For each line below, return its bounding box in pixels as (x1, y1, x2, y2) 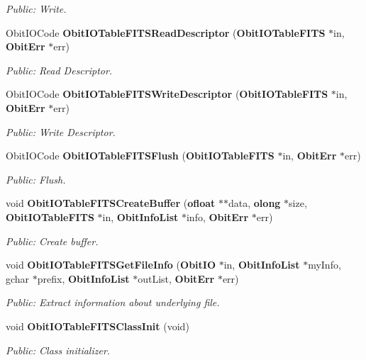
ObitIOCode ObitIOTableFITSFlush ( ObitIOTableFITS (6, 148, 274, 163)
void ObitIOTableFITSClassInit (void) (6, 318, 189, 333)
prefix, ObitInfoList (37, 271, 130, 286)
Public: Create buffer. (6, 233, 99, 248)
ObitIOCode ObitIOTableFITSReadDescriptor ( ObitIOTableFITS (6, 25, 326, 40)
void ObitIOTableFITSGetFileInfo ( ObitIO (6, 257, 216, 272)
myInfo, (308, 257, 341, 272)
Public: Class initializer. (6, 342, 111, 357)
